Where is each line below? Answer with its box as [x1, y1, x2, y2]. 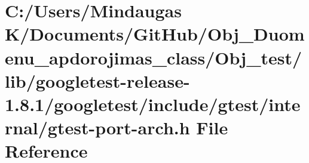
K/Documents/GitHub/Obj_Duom [5, 21, 305, 46]
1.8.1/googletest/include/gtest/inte [5, 91, 301, 116]
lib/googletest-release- [5, 68, 190, 93]
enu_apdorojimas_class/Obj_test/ [5, 45, 302, 69]
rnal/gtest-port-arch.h [5, 115, 190, 140]
